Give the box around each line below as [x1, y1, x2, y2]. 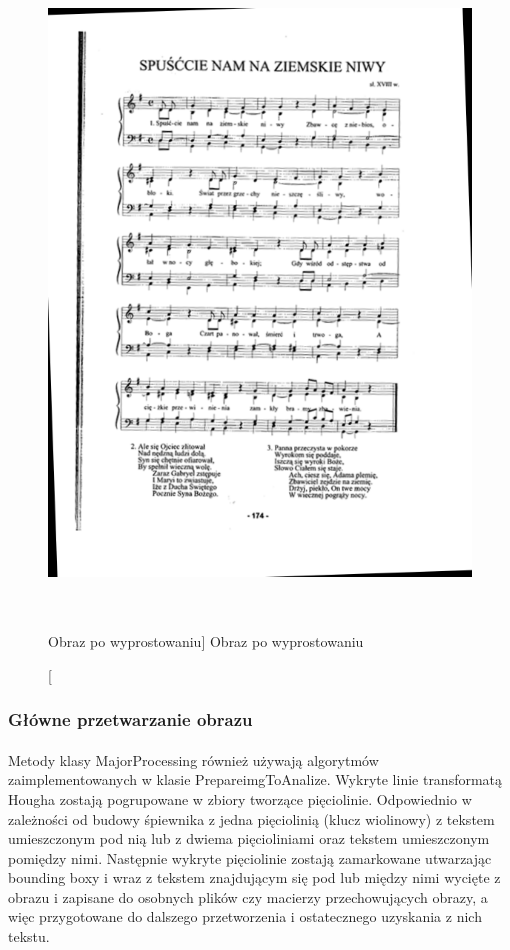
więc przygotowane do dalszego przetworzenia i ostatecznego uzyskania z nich [8, 906, 482, 927]
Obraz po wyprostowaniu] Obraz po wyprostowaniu [48, 631, 364, 652]
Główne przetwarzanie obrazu [8, 707, 253, 732]
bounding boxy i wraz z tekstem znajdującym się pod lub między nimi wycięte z [8, 867, 501, 888]
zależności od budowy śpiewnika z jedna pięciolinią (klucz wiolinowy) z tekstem [8, 808, 495, 829]
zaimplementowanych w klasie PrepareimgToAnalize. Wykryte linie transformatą [8, 769, 503, 790]
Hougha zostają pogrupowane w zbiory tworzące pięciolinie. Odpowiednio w [8, 788, 472, 809]
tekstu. [8, 926, 50, 947]
